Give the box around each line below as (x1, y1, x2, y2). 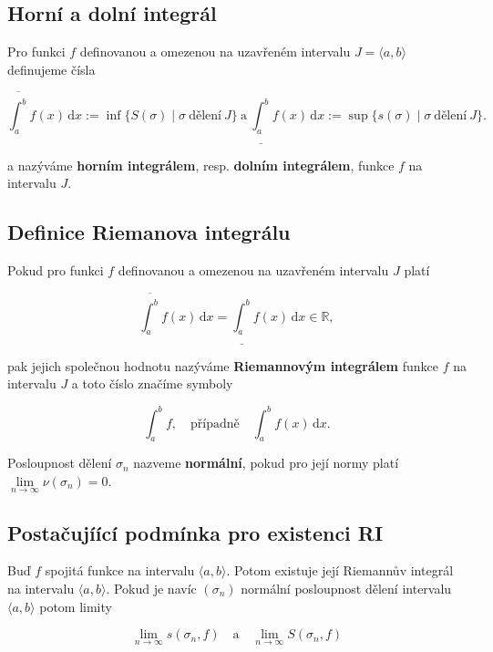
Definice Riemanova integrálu (7, 218, 291, 246)
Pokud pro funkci (7, 261, 104, 280)
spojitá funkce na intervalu (45, 561, 195, 580)
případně (190, 417, 240, 430)
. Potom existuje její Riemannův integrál (226, 561, 454, 580)
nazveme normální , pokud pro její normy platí (133, 453, 399, 472)
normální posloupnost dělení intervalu (241, 578, 452, 597)
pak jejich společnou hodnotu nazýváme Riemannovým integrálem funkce (7, 356, 438, 375)
